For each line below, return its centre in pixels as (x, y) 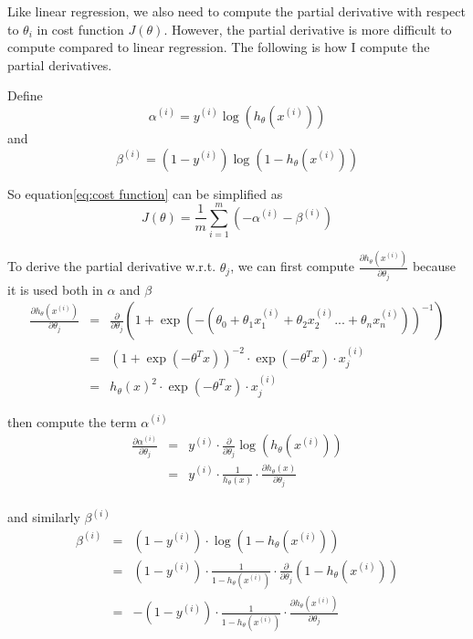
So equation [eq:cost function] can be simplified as (145, 193)
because (434, 266)
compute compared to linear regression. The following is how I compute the (219, 47)
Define (25, 95)
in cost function (80, 29)
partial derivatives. (60, 64)
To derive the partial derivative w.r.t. (112, 266)
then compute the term (72, 421)
